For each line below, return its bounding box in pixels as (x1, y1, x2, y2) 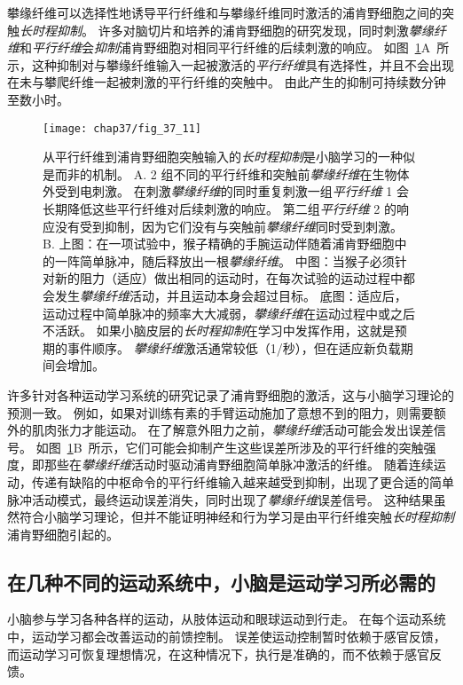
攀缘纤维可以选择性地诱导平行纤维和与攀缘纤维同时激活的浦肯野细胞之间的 (7, 4, 442, 21)
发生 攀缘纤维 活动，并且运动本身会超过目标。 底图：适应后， (54, 286, 407, 304)
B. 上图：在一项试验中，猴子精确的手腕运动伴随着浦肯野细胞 (43, 234, 395, 253)
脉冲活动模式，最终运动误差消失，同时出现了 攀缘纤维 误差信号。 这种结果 (7, 490, 434, 508)
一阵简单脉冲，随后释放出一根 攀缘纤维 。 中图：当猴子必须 (54, 251, 395, 270)
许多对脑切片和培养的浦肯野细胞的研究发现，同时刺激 (98, 20, 409, 39)
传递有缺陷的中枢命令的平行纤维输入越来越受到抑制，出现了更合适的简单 (31, 472, 454, 491)
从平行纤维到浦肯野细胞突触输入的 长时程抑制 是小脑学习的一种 (43, 147, 403, 166)
